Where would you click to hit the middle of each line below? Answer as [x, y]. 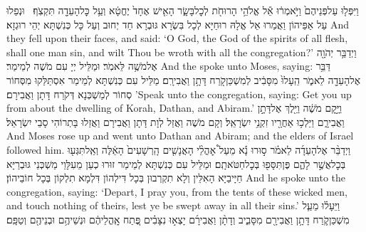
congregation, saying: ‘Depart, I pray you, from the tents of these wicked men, [177, 191]
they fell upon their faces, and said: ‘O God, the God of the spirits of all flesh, [177, 38]
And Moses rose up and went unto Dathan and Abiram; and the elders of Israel [180, 136]
